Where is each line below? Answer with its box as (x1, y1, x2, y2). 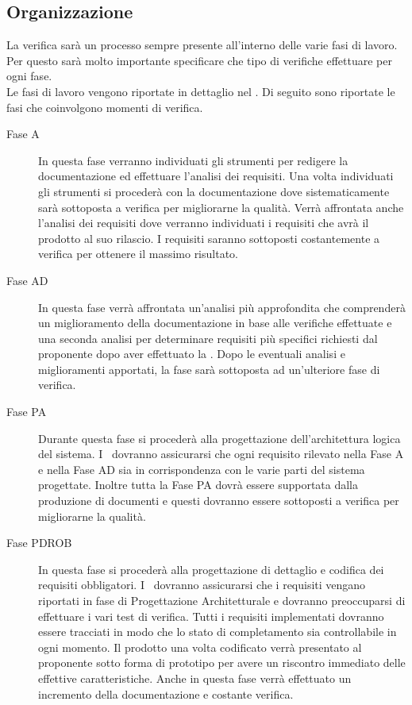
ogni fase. (6, 67, 52, 84)
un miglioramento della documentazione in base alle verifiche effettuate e (38, 314, 392, 331)
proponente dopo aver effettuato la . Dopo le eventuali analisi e (38, 345, 345, 362)
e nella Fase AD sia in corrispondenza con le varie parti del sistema (38, 460, 365, 477)
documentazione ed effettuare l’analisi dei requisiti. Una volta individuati (38, 168, 394, 184)
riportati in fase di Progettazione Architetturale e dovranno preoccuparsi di (38, 592, 406, 609)
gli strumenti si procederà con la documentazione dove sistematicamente (38, 183, 390, 199)
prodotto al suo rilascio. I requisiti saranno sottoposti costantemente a (38, 229, 380, 246)
